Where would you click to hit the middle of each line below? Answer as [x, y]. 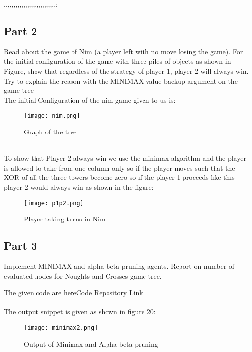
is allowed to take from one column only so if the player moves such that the [120, 167]
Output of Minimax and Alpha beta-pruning [91, 343]
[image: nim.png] [52, 116]
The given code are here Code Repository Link [73, 292]
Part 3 [21, 245]
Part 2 [21, 30]
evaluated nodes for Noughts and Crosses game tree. [83, 276]
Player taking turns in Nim [65, 219]
